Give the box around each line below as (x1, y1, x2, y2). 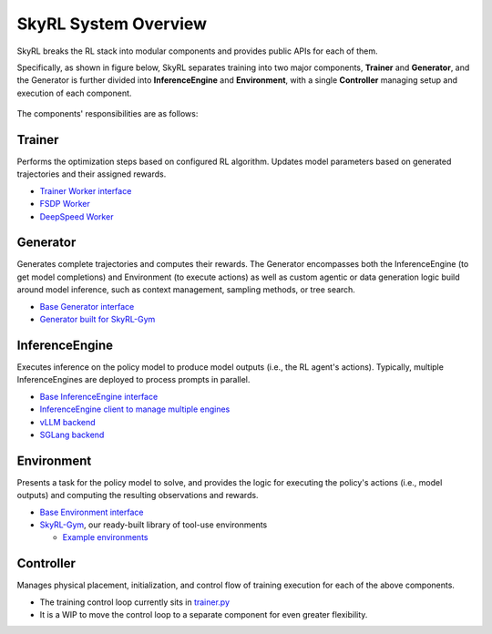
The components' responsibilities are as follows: (16, 108, 199, 119)
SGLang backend (39, 429, 105, 440)
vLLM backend (39, 416, 96, 427)
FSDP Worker (39, 199, 90, 210)
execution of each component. (16, 87, 132, 98)
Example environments (62, 532, 149, 543)
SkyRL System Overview (16, 14, 208, 34)
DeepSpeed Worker (39, 210, 114, 222)
